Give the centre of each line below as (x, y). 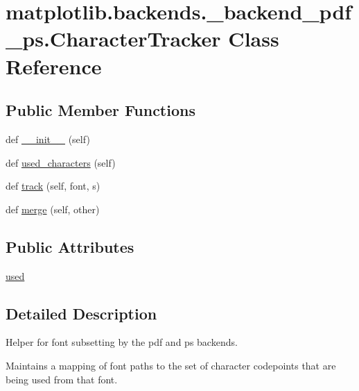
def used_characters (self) (61, 162)
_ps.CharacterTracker (113, 39)
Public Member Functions (100, 110)
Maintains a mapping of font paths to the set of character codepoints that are (171, 365)
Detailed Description (81, 313)
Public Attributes (70, 246)
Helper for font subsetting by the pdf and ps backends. (122, 342)
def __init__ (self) (48, 139)
